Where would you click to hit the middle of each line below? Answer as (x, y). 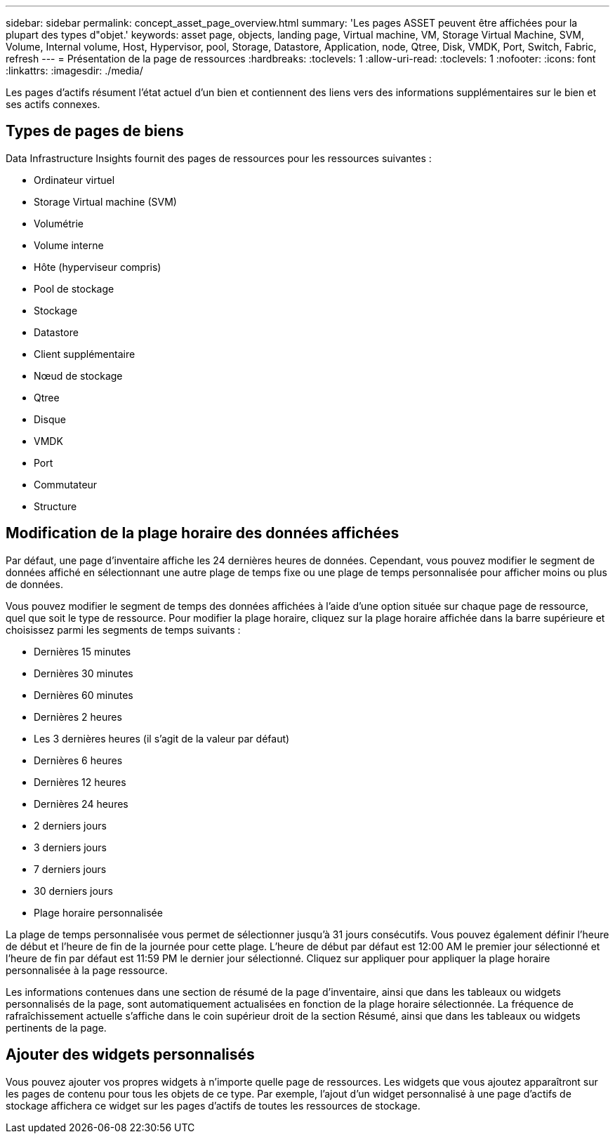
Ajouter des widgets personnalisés (130, 1055)
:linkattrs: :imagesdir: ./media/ (74, 71)
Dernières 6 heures (78, 760)
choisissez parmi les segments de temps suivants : (123, 630)
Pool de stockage (74, 288)
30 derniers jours (73, 891)
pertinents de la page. (56, 1027)
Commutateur (66, 484)
